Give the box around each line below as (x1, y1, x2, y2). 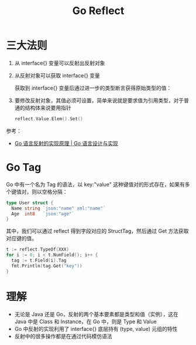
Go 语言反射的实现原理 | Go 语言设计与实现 (14, 140, 118, 147)
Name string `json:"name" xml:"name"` (11, 205, 106, 211)
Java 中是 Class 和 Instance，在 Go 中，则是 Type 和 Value (14, 318, 157, 325)
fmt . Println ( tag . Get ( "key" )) (11, 263, 82, 269)
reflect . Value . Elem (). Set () (14, 116, 83, 121)
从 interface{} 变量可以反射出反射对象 (14, 59, 105, 66)
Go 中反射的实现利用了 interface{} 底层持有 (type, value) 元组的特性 (14, 325, 178, 332)
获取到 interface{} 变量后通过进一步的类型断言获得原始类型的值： (14, 84, 172, 92)
